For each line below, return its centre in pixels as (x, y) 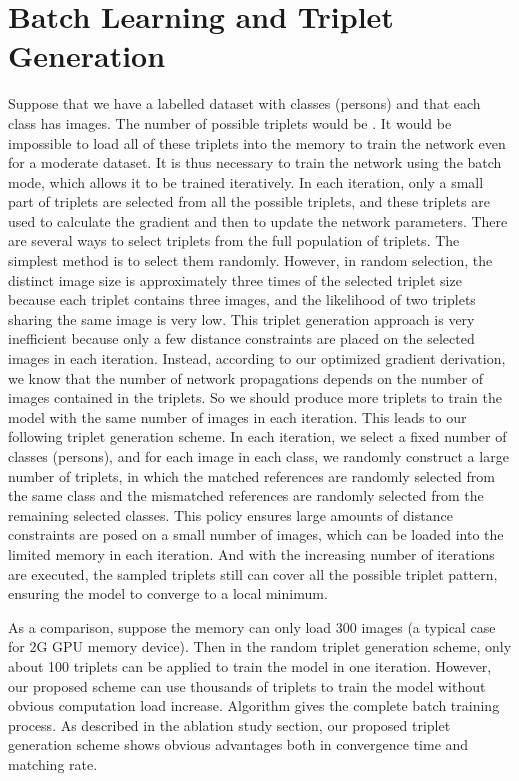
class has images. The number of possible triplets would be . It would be (230, 122)
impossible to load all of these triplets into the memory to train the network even (257, 142)
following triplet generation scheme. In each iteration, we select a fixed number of (257, 436)
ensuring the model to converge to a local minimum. (168, 593)
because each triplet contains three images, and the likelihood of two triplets (242, 299)
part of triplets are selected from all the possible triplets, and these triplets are (249, 201)
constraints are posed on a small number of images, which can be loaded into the (256, 534)
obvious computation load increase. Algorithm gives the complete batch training (254, 705)
